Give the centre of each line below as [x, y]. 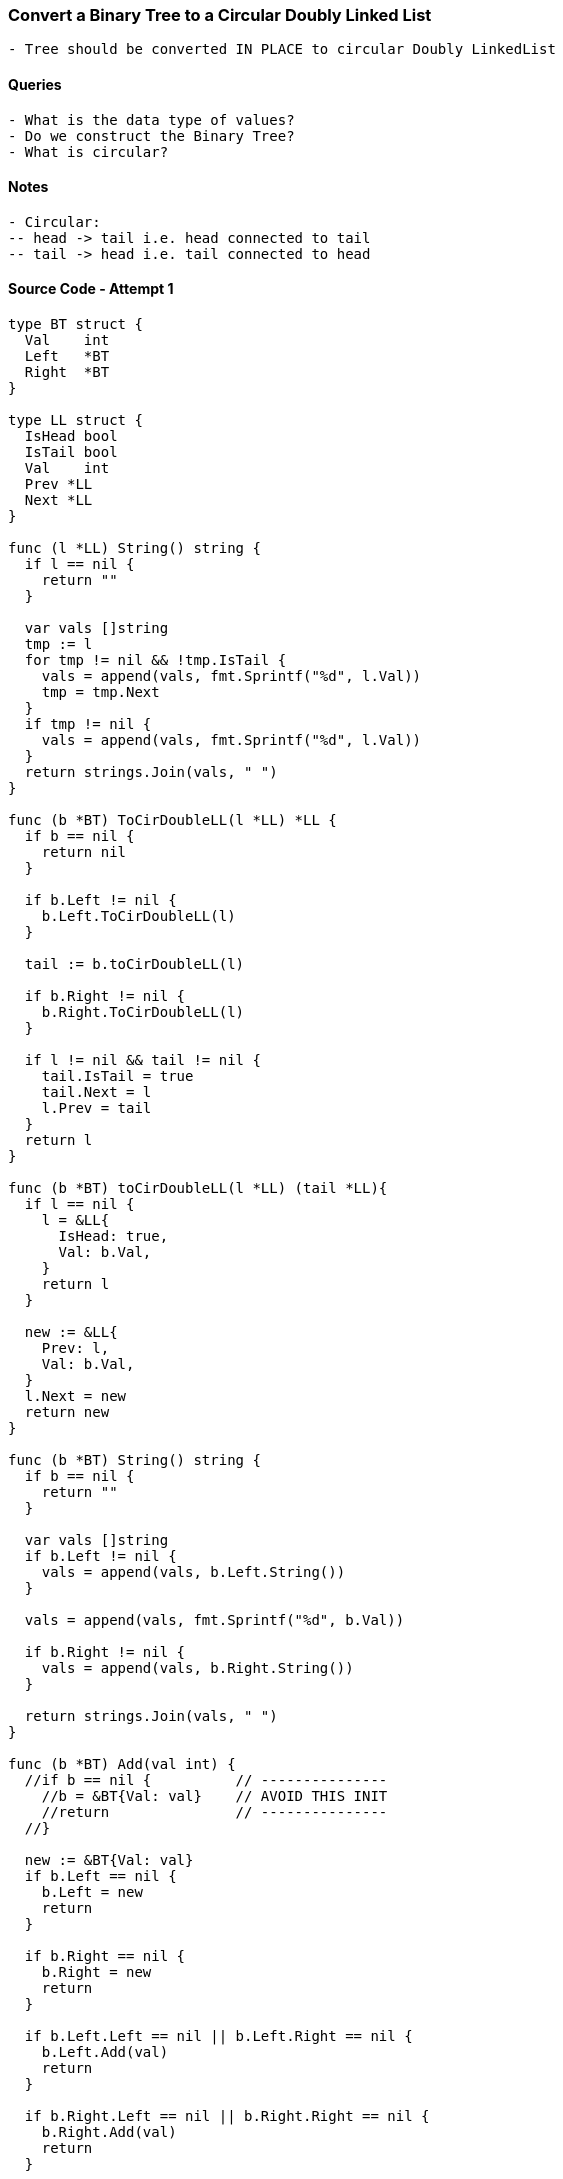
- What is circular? [88, 151]
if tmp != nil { [88, 724]
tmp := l [58, 644]
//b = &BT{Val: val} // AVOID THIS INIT [214, 1796]
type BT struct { [75, 324]
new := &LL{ [71, 1332]
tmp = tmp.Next [100, 692]
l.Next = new [75, 1396]
